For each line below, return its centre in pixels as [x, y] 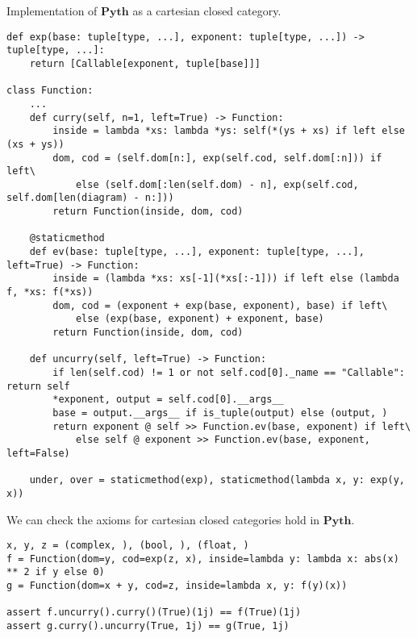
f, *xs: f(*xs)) [50, 292]
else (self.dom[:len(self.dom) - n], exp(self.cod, [217, 184]
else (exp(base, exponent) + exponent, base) [200, 319]
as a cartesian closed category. [207, 10]
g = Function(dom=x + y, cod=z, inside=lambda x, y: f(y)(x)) [177, 586]
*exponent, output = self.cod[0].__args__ [168, 400]
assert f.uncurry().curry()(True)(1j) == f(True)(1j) [154, 613]
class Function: [50, 91]
